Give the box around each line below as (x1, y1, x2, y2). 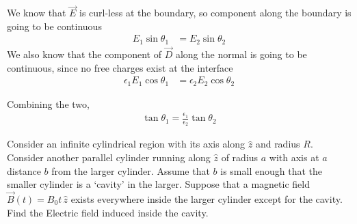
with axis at (269, 150, 319, 164)
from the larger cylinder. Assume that (51, 163, 210, 178)
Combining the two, (7, 96, 90, 111)
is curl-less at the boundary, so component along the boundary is (79, 5, 352, 20)
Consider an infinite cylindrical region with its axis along (7, 137, 246, 151)
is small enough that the (220, 163, 322, 178)
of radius (221, 150, 259, 164)
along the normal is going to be (175, 47, 307, 61)
